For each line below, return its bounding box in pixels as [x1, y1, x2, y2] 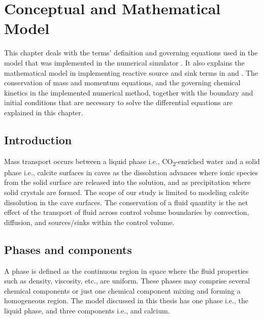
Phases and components [4, 241, 132, 257]
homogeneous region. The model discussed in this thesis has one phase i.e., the [4, 295, 248, 306]
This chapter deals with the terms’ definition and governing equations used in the [4, 47, 258, 58]
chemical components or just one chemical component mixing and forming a [4, 285, 241, 296]
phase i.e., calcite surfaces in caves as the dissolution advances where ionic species [4, 167, 258, 177]
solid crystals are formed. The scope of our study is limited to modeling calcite [4, 186, 249, 197]
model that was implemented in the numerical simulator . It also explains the [4, 57, 245, 68]
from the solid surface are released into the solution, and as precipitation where [4, 177, 251, 187]
